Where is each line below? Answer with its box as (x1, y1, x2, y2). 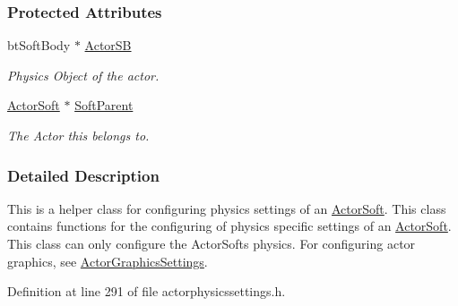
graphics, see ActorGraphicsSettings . (7, 251, 208, 270)
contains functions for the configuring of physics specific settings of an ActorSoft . (7, 217, 452, 235)
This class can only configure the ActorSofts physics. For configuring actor (7, 234, 416, 252)
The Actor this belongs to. (7, 126, 150, 144)
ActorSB (84, 36, 132, 55)
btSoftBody (7, 36, 71, 55)
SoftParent (74, 96, 134, 115)
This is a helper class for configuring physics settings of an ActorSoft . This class (7, 199, 446, 217)
